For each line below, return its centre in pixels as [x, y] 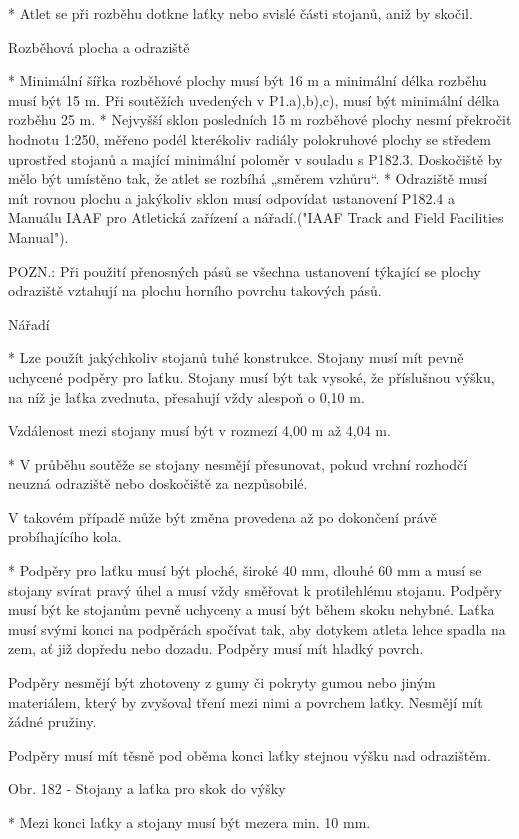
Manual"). [38, 236]
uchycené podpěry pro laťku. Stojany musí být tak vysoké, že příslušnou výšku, [251, 376]
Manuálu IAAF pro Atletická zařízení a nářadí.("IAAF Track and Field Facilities [256, 217]
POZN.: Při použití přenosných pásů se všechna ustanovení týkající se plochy [244, 270]
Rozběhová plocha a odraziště [99, 46]
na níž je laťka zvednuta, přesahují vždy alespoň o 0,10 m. [186, 396]
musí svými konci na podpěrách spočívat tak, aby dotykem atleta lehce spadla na [257, 628]
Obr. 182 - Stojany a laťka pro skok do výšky [147, 788]
